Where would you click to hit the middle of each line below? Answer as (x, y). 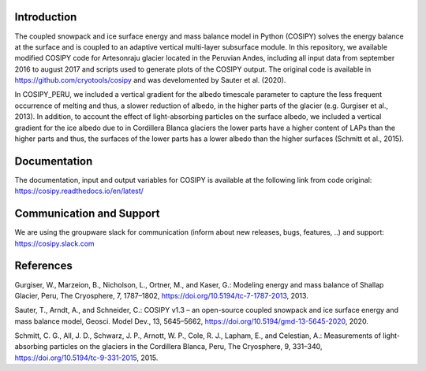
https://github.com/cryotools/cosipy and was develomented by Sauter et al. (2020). (150, 80)
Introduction (46, 17)
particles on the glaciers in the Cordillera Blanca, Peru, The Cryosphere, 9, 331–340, (186, 347)
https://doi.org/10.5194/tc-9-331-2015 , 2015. (86, 358)
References (43, 266)
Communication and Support (87, 214)
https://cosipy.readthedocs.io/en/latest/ (79, 191)
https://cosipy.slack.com (54, 243)
